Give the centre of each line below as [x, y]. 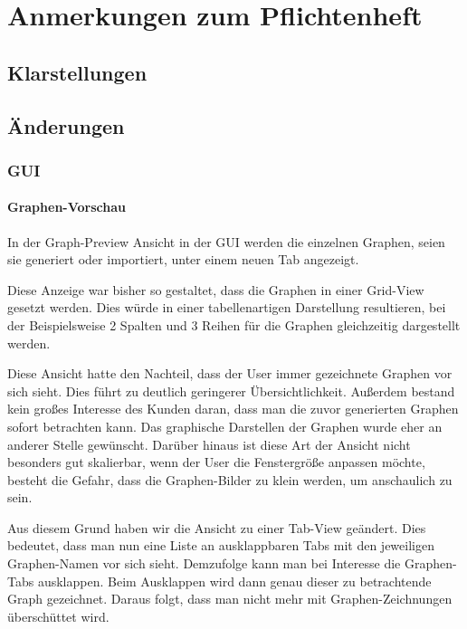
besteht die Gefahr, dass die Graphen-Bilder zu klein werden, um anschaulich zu [230, 479]
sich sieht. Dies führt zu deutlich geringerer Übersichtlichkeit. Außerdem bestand [231, 391]
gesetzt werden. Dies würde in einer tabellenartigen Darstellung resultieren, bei [227, 307]
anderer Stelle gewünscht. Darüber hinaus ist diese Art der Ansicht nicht [209, 444]
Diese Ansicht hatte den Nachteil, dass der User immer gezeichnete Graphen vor [230, 373]
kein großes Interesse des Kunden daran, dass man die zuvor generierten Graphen [233, 409]
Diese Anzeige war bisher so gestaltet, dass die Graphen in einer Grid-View [216, 289]
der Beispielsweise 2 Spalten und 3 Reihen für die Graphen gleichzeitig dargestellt [234, 324]
